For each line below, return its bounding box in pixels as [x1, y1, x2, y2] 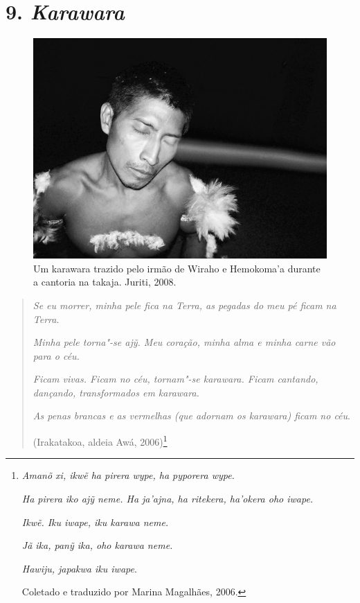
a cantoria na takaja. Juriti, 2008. [33, 274, 177, 289]
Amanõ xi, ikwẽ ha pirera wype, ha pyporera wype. [21, 468, 235, 482]
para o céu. [33, 348, 80, 362]
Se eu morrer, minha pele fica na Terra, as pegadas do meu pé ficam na [33, 297, 336, 312]
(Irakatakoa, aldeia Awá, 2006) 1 [33, 432, 168, 448]
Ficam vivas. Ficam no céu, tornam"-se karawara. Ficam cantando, [33, 372, 318, 386]
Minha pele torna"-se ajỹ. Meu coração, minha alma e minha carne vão [33, 335, 336, 349]
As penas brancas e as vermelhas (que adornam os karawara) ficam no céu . [33, 408, 350, 423]
